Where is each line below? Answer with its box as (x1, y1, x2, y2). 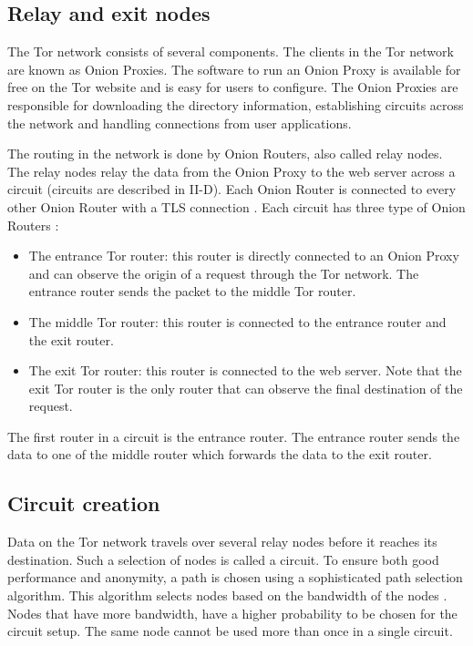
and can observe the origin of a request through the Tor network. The (28, 263, 419, 282)
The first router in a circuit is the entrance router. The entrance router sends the (7, 426, 460, 446)
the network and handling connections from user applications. (7, 113, 352, 132)
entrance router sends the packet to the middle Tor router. (28, 282, 356, 301)
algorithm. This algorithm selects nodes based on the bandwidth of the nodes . (7, 586, 447, 605)
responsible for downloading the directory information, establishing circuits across (7, 95, 464, 114)
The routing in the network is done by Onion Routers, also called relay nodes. (7, 144, 443, 163)
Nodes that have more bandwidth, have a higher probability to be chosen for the (7, 603, 458, 622)
